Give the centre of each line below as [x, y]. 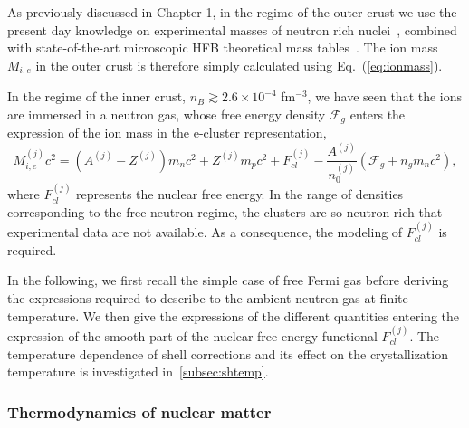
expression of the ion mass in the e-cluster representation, [167, 133]
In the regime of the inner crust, [96, 96]
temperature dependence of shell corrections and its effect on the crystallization [228, 353]
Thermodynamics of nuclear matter [139, 411]
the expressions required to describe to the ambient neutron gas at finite [208, 298]
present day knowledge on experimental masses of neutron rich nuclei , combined [232, 29]
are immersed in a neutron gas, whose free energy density [167, 114]
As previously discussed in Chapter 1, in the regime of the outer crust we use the [232, 12]
